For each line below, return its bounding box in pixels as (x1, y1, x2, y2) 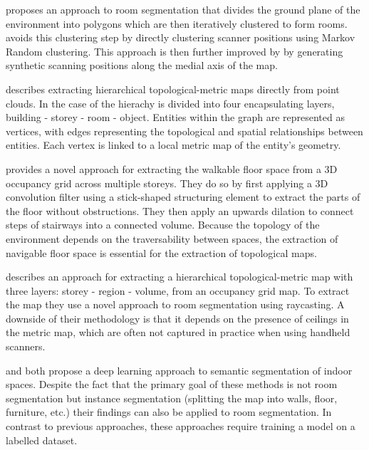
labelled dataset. (6, 432, 78, 447)
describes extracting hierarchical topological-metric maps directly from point (6, 81, 340, 96)
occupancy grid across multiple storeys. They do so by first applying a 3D (6, 175, 328, 190)
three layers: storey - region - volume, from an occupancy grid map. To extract (6, 283, 350, 298)
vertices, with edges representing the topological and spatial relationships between (6, 123, 363, 138)
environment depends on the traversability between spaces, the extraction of (6, 231, 338, 246)
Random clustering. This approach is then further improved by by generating (6, 43, 343, 58)
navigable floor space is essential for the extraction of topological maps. (6, 245, 317, 260)
